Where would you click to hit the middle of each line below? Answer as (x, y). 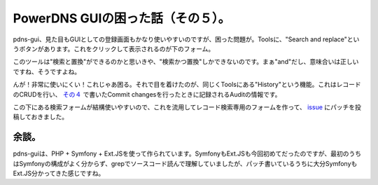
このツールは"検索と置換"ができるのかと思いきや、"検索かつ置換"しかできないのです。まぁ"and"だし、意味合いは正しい (186, 62)
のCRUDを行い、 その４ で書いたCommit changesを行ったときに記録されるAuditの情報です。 (147, 94)
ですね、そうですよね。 (47, 71)
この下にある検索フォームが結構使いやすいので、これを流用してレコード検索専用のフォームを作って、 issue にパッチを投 (187, 107)
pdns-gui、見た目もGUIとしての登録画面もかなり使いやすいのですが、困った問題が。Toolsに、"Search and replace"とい (186, 39)
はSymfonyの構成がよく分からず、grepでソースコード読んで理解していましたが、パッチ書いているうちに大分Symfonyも (185, 163)
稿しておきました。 (41, 117)
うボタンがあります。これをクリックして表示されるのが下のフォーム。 (114, 48)
